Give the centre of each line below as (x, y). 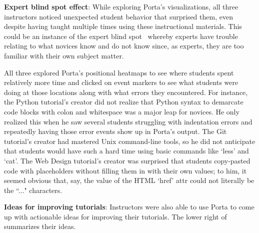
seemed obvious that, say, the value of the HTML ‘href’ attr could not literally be (129, 180)
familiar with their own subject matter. (64, 55)
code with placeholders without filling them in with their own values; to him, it (125, 170)
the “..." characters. (33, 190)
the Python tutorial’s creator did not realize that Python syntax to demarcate (124, 102)
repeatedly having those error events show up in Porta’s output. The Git (115, 131)
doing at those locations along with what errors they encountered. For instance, (126, 92)
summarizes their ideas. (40, 226)
